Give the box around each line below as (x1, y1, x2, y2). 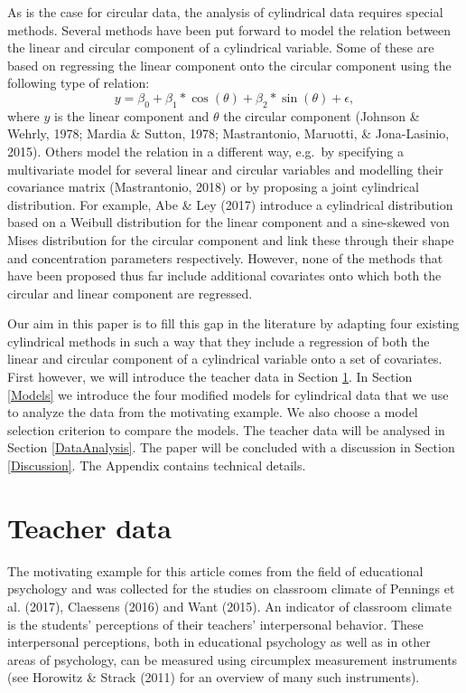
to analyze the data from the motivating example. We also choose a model (7, 403, 418, 422)
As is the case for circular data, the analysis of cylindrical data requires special (7, 3, 443, 21)
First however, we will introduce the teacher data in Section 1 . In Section (7, 367, 413, 386)
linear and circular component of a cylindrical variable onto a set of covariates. (7, 349, 443, 368)
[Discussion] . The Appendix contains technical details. (7, 456, 306, 475)
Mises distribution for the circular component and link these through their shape (7, 230, 454, 249)
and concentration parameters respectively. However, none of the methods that (7, 248, 443, 267)
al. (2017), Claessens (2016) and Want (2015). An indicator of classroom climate (7, 596, 452, 615)
